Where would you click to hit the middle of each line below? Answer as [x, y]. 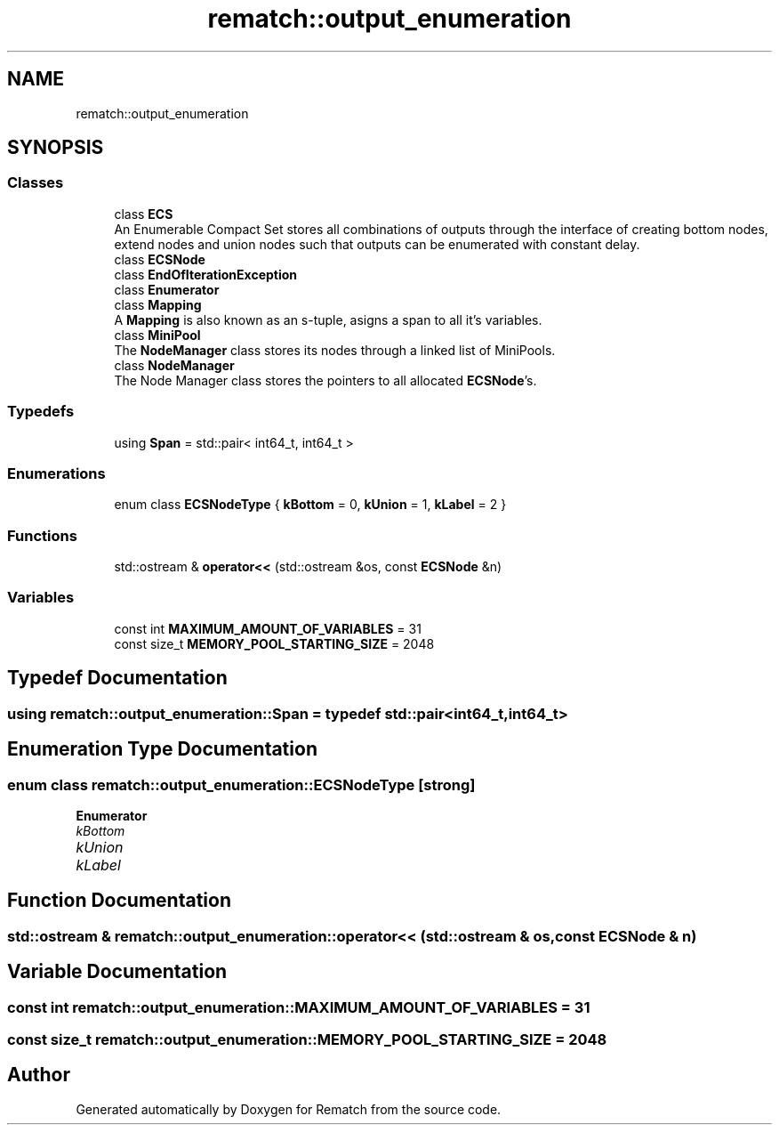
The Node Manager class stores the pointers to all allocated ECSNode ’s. [325, 380]
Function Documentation [119, 901]
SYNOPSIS [56, 148]
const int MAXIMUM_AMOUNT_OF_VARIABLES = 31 [268, 628]
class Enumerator [167, 289]
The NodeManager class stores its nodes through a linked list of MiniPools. [335, 350]
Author [39, 1075]
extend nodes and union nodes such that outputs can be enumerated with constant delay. [377, 244]
